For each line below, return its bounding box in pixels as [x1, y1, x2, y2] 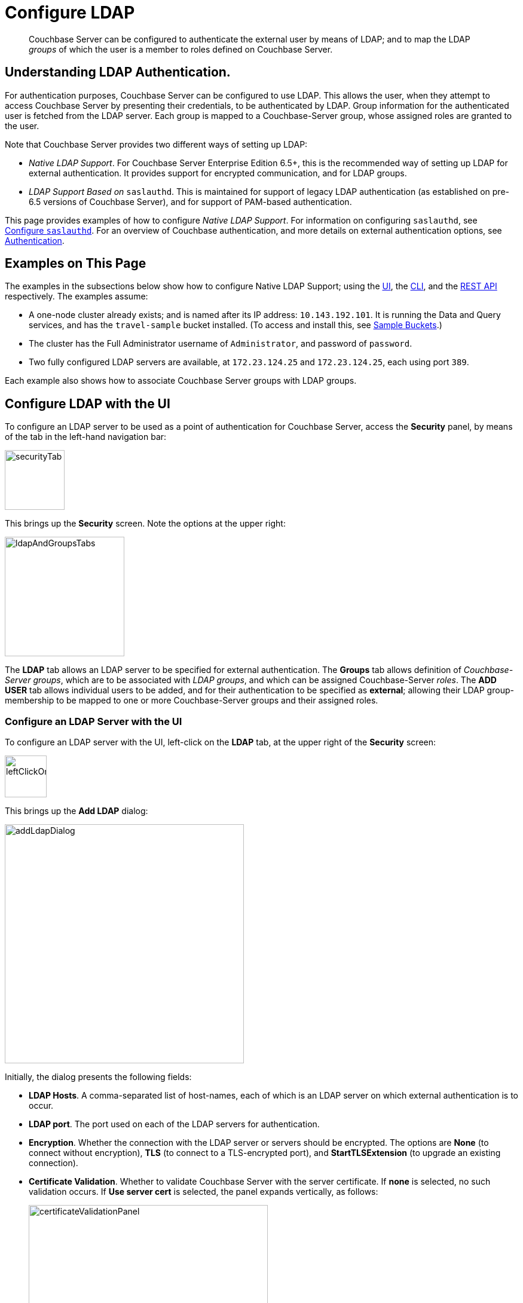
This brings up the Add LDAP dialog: [5, 806, 148, 816]
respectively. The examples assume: [5, 291, 148, 302]
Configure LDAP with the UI [5, 396, 170, 411]
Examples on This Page [5, 256, 146, 271]
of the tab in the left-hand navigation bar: [5, 432, 167, 442]
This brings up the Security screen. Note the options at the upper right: [5, 518, 286, 529]
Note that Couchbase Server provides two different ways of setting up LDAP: [5, 139, 308, 149]
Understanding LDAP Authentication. [5, 65, 231, 80]
